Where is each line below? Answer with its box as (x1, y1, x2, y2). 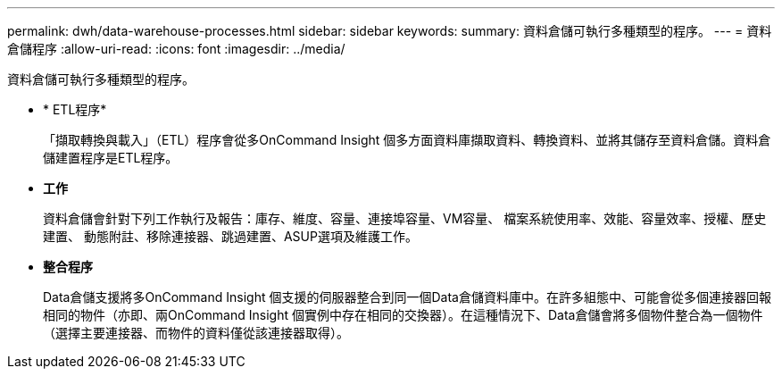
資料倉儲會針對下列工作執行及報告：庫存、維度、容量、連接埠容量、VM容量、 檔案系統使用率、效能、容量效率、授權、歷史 (43, 211, 767, 226)
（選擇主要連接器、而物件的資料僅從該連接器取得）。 (43, 325, 349, 340)
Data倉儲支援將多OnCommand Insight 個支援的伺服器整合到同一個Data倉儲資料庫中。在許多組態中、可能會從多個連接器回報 (43, 289, 771, 305)
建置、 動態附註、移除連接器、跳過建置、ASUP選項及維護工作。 (43, 229, 418, 244)
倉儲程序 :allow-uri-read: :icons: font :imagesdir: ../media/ (7, 41, 345, 56)
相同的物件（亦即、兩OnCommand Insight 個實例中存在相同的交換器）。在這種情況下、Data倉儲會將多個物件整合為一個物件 (43, 307, 763, 322)
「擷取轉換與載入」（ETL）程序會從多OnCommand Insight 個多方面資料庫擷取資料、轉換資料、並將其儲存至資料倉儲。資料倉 (43, 132, 771, 147)
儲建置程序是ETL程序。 (43, 150, 179, 165)
